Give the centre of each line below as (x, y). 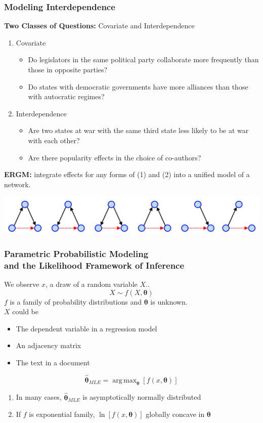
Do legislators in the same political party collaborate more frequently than (143, 59)
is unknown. (169, 301)
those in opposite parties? (68, 69)
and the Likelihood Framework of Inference (94, 265)
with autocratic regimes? (66, 96)
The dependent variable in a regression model (86, 328)
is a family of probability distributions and (76, 301)
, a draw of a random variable (92, 284)
